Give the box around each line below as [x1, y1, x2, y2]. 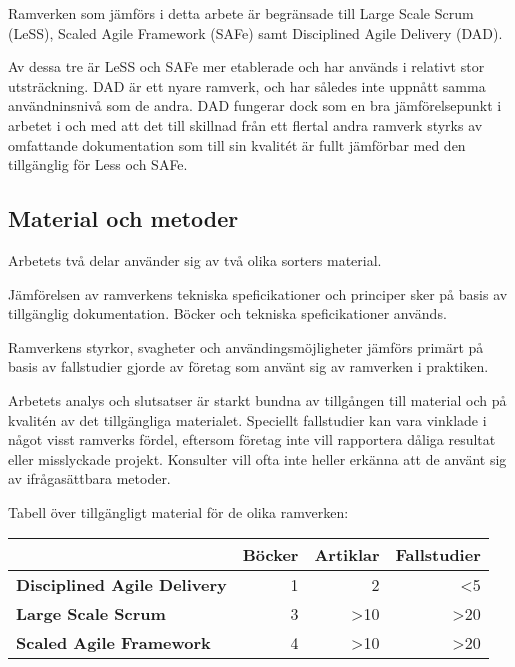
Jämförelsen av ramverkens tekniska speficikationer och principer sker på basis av [8, 283, 508, 304]
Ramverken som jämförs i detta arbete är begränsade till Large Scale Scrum [8, 3, 474, 23]
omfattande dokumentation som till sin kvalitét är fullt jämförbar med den [8, 134, 466, 155]
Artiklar [314, 543, 380, 567]
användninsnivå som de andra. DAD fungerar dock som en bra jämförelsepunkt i [8, 95, 502, 116]
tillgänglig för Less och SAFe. [8, 154, 188, 175]
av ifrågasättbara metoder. [8, 468, 171, 489]
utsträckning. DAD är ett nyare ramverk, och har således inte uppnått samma [8, 75, 486, 96]
